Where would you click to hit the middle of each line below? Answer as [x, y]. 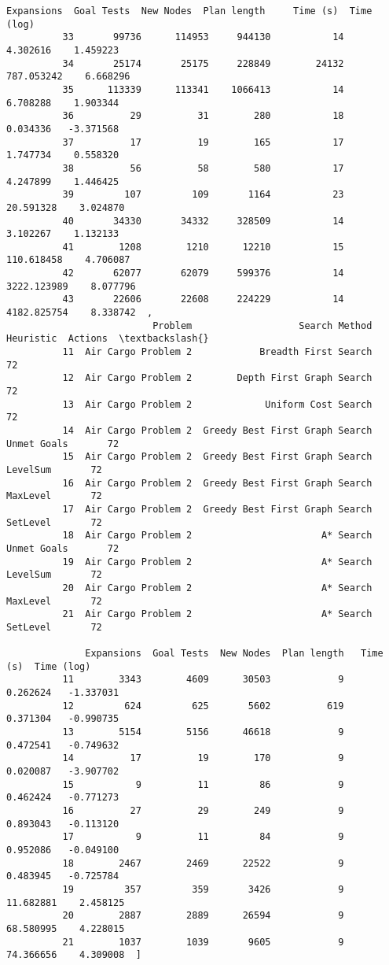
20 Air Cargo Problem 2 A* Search [217, 588]
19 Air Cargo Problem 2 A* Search [217, 562]
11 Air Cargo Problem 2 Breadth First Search [217, 352]
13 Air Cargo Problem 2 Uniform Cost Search [217, 404]
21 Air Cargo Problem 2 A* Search [217, 614]
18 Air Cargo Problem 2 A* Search [217, 536]
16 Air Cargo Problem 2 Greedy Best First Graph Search [217, 483]
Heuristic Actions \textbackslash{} [108, 339]
